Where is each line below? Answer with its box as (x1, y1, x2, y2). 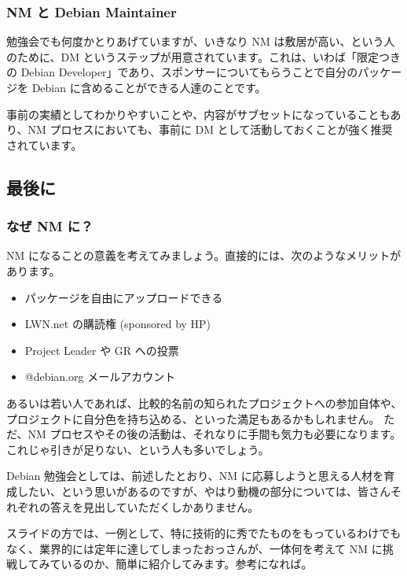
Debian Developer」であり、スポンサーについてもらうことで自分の (20, 64, 358, 80)
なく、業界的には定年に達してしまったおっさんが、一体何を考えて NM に (6, 540, 383, 556)
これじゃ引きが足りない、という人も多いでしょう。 (6, 441, 269, 457)
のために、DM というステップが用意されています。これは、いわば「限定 (6, 48, 379, 65)
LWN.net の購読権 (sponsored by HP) (24, 316, 211, 332)
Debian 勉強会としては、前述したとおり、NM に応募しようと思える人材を (6, 467, 384, 484)
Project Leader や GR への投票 (24, 342, 179, 358)
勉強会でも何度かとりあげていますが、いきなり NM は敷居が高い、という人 (6, 33, 395, 50)
